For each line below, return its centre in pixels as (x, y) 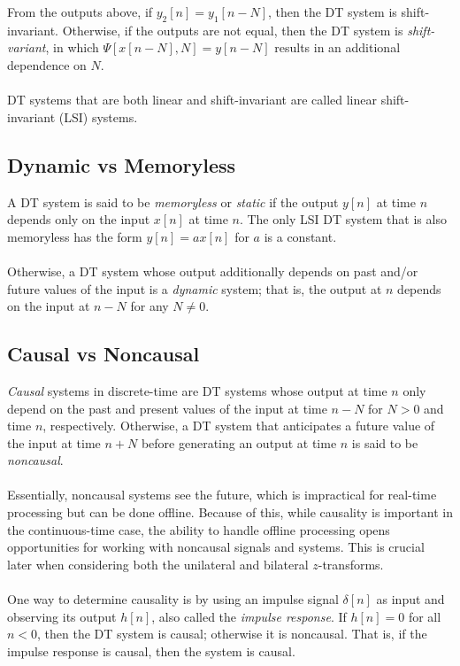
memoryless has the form (75, 236)
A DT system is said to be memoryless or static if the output (173, 201)
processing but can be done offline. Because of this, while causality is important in (230, 512)
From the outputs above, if (80, 12)
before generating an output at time (239, 442)
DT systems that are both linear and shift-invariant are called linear (192, 100)
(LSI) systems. (98, 116)
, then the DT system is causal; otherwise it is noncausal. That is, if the (232, 634)
